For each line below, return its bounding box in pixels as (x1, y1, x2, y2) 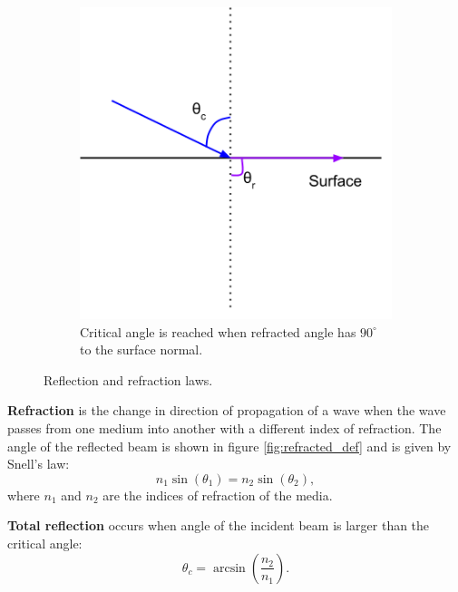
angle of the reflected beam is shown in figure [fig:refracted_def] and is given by (7, 436, 452, 455)
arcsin (212, 561, 246, 575)
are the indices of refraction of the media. (102, 485, 333, 504)
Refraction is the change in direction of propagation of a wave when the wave (7, 401, 446, 420)
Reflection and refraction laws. (44, 370, 213, 389)
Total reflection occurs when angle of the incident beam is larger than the (7, 516, 430, 535)
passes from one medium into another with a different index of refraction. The (7, 418, 442, 437)
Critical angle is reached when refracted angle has (80, 322, 356, 341)
